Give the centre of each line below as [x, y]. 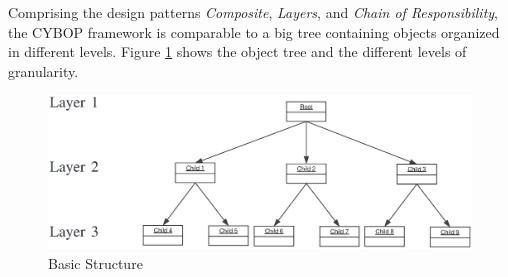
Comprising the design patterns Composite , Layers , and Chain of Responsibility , [253, 12]
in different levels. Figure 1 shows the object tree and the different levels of [237, 51]
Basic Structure [95, 262]
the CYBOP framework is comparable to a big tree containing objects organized [254, 31]
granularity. [43, 70]
